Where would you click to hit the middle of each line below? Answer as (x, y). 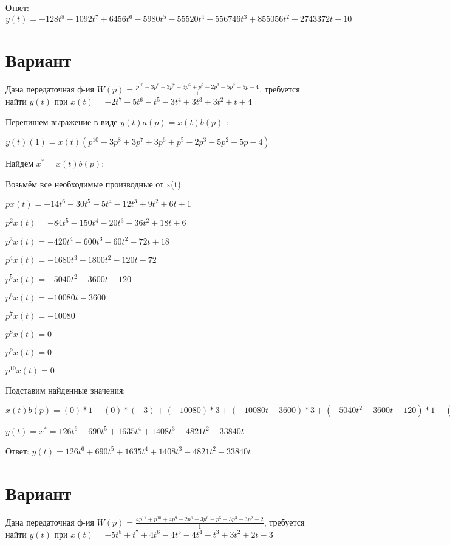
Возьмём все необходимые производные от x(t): (94, 183)
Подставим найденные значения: (66, 390)
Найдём (20, 163)
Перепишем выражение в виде (62, 121)
